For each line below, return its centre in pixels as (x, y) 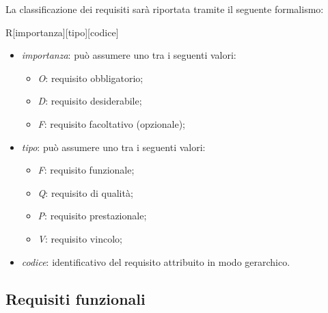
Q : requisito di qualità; (85, 192)
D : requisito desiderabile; (90, 101)
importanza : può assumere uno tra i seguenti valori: (129, 55)
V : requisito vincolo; (80, 238)
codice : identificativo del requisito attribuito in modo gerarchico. (156, 261)
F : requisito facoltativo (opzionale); (111, 123)
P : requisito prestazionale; (92, 216)
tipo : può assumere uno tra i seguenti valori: (113, 147)
